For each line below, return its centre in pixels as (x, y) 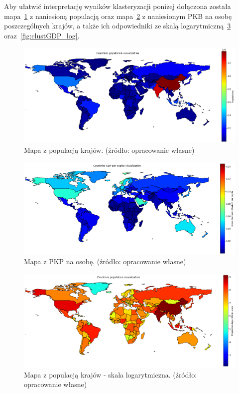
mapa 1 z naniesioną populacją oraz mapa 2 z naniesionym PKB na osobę (118, 16)
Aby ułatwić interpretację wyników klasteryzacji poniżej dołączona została (118, 6)
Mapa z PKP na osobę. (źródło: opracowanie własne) (105, 261)
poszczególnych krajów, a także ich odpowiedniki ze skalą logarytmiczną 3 (118, 26)
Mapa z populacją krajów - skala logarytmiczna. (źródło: (111, 374)
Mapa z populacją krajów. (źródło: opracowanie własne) (109, 150)
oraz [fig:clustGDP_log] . (42, 35)
